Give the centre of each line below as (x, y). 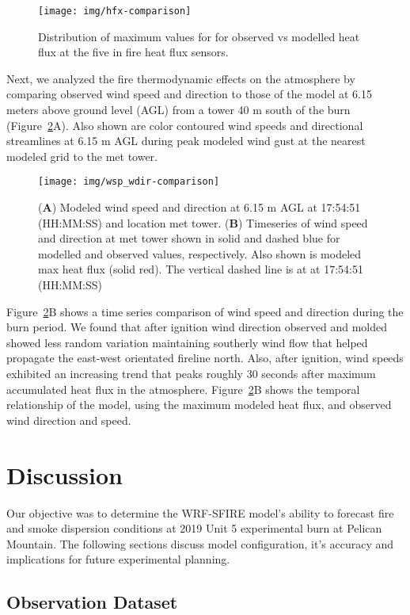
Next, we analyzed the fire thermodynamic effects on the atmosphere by (181, 78)
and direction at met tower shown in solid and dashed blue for (189, 238)
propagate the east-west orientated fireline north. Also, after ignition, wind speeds (205, 358)
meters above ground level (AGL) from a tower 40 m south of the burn (178, 110)
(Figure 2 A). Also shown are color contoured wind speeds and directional (185, 125)
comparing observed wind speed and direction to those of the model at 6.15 (189, 94)
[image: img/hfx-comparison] (115, 11)
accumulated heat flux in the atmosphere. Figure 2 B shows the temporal (183, 389)
